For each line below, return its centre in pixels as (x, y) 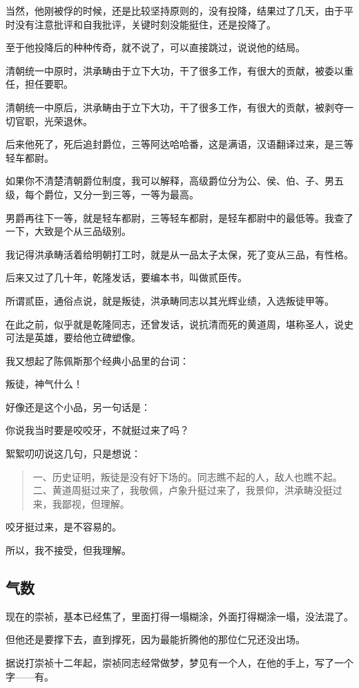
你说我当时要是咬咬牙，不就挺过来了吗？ (97, 430)
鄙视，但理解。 (96, 503)
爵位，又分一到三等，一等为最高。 (121, 194)
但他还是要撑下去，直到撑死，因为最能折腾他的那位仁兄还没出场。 (155, 639)
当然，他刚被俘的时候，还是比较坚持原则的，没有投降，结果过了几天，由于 (175, 10)
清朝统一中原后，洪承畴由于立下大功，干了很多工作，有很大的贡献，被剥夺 (175, 107)
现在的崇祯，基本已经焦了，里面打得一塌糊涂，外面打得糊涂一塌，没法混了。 (179, 616)
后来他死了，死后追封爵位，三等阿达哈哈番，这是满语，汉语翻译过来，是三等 (179, 144)
